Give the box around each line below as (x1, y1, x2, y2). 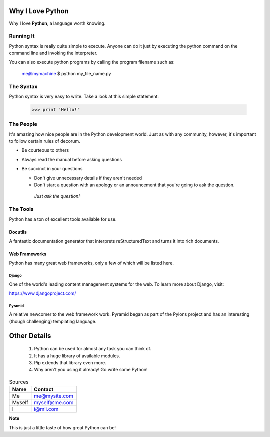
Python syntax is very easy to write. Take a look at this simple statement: (9, 93, 159, 99)
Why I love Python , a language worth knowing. (9, 20, 106, 26)
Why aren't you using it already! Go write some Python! (34, 367, 148, 373)
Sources (9, 378, 29, 385)
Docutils (9, 229, 27, 235)
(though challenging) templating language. (9, 318, 97, 324)
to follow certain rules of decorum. (9, 138, 80, 144)
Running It (9, 33, 35, 40)
